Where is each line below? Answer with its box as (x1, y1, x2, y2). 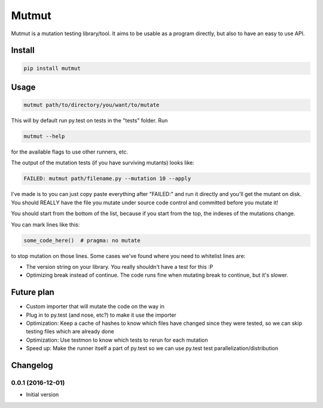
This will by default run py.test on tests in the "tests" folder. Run (11, 117, 168, 124)
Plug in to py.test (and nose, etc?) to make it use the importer (26, 311, 176, 318)
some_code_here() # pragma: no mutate (23, 237, 141, 244)
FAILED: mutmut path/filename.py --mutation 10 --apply (23, 175, 191, 182)
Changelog (11, 360, 53, 370)
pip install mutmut (23, 65, 81, 72)
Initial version (26, 391, 59, 398)
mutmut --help (23, 133, 65, 140)
